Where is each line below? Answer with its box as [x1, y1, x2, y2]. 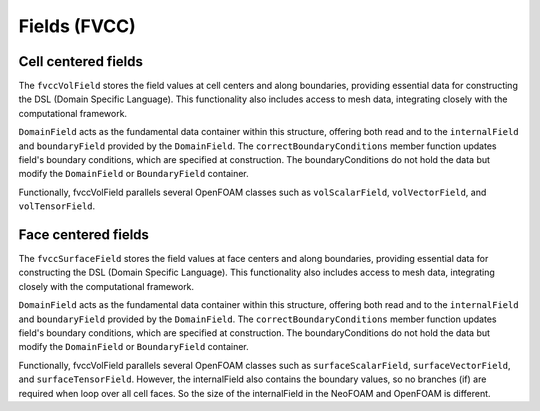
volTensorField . [18, 200, 96, 212]
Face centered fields [18, 226, 150, 243]
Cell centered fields [18, 53, 144, 70]
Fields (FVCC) [18, 15, 137, 37]
